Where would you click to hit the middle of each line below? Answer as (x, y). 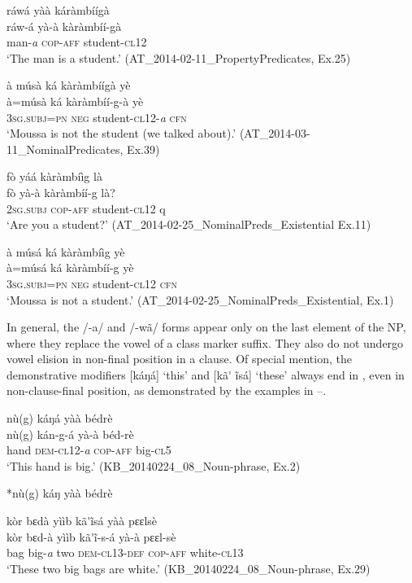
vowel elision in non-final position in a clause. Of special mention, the (179, 359)
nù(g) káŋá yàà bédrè (60, 418)
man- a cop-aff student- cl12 (77, 42)
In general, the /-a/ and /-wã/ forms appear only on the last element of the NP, (206, 327)
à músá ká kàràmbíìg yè (66, 251)
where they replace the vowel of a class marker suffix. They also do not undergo (205, 342)
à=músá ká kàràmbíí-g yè (70, 267)
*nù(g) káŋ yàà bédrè (60, 493)
